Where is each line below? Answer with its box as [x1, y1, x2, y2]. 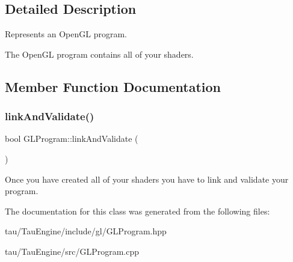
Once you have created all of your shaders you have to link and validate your [5, 172, 289, 185]
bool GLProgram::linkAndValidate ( [5, 132, 138, 145]
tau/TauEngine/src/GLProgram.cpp [5, 245, 139, 257]
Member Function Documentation [5, 77, 221, 96]
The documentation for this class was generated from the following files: [5, 204, 270, 217]
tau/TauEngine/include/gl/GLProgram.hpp [5, 225, 167, 237]
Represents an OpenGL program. [5, 28, 127, 40]
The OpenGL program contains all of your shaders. [5, 47, 194, 60]
